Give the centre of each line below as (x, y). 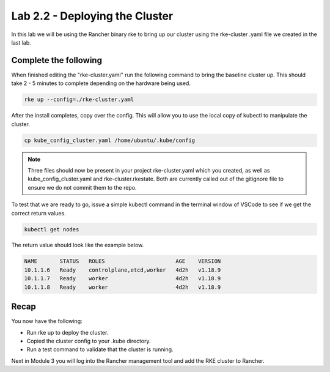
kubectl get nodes (52, 229)
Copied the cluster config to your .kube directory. (89, 341)
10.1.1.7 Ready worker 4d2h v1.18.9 (123, 279)
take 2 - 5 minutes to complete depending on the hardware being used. (101, 83)
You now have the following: (47, 321)
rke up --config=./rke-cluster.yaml (79, 100)
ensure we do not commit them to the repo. (82, 187)
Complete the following (57, 60)
